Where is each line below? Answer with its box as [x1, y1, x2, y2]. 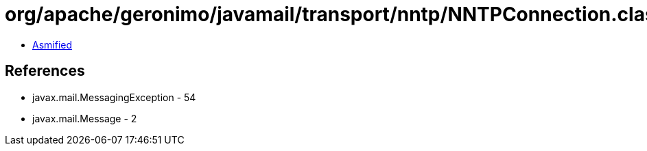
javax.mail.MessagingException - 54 [32, 91, 196, 103]
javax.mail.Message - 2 [32, 112, 137, 124]
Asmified [32, 38, 73, 51]
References [5, 62, 85, 80]
